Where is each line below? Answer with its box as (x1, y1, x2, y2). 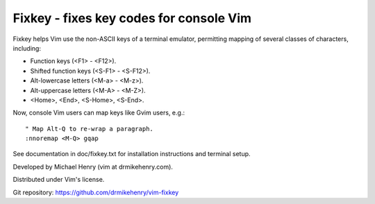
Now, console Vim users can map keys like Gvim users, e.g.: (12, 108, 185, 117)
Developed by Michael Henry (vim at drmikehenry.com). (12, 162, 174, 171)
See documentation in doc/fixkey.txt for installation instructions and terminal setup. (12, 150, 251, 158)
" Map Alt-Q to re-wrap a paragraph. (25, 125, 154, 133)
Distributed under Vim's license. (12, 176, 105, 184)
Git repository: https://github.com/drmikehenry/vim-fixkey (12, 188, 179, 196)
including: (12, 44, 42, 52)
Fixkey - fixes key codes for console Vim (12, 10, 252, 26)
